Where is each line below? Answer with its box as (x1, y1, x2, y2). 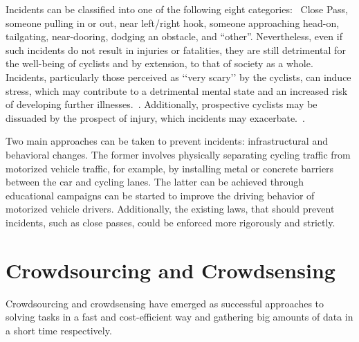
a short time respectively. (6, 323, 112, 337)
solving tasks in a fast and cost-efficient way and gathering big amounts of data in (6, 309, 353, 324)
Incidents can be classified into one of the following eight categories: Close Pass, (6, 2, 348, 16)
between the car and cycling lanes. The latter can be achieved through (6, 174, 304, 189)
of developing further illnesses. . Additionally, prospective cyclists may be (6, 97, 317, 111)
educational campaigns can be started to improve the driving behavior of (6, 188, 315, 202)
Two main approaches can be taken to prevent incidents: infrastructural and (6, 134, 328, 148)
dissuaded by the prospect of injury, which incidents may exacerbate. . (6, 110, 305, 125)
